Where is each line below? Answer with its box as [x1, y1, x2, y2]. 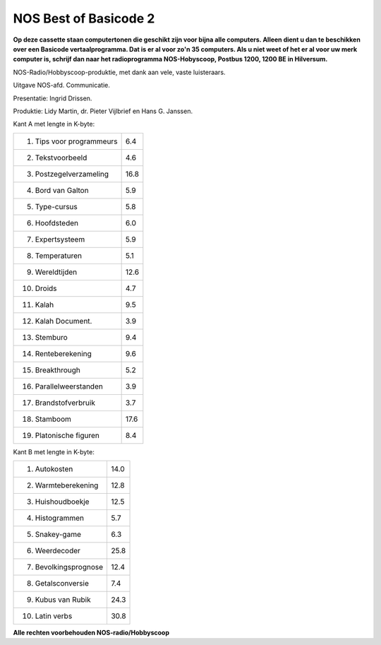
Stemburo [35, 332, 68, 342]
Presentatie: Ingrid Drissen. [13, 94, 92, 102]
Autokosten [35, 464, 73, 474]
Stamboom [35, 414, 72, 424]
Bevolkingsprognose [35, 562, 104, 572]
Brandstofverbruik [35, 398, 95, 408]
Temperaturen [35, 251, 83, 261]
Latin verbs [35, 611, 73, 621]
